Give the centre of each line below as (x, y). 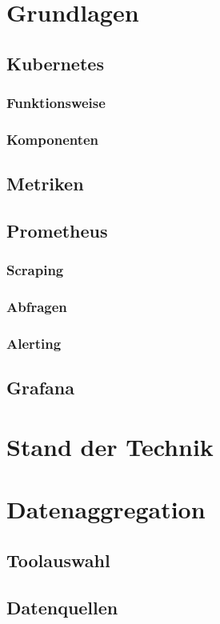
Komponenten (53, 139)
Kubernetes (55, 63)
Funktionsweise (56, 103)
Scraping (35, 270)
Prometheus (57, 231)
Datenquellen (62, 607)
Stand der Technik (110, 446)
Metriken (45, 184)
